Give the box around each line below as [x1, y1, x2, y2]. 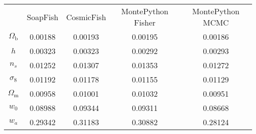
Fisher [134, 17, 156, 28]
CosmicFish [66, 11, 106, 23]
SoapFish [27, 11, 59, 23]
